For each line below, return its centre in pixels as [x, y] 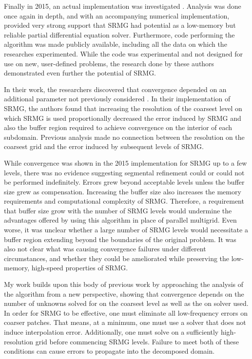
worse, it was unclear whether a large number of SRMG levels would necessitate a [126, 230]
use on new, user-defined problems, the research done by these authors [109, 63]
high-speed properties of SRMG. [80, 268]
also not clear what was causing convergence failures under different [105, 249]
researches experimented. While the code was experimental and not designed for [124, 53]
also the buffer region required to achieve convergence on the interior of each [118, 127]
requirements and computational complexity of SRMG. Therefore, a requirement [124, 201]
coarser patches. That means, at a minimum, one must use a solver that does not [125, 322]
